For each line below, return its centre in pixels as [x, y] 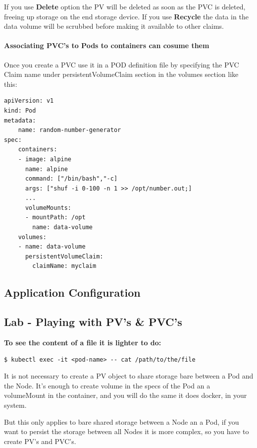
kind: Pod [20, 110]
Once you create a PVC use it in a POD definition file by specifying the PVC [122, 64]
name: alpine [46, 169]
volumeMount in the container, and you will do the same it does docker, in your [126, 395]
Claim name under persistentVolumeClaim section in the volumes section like [121, 74]
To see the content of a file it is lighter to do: [83, 343]
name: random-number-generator [70, 130]
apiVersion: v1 [29, 101]
